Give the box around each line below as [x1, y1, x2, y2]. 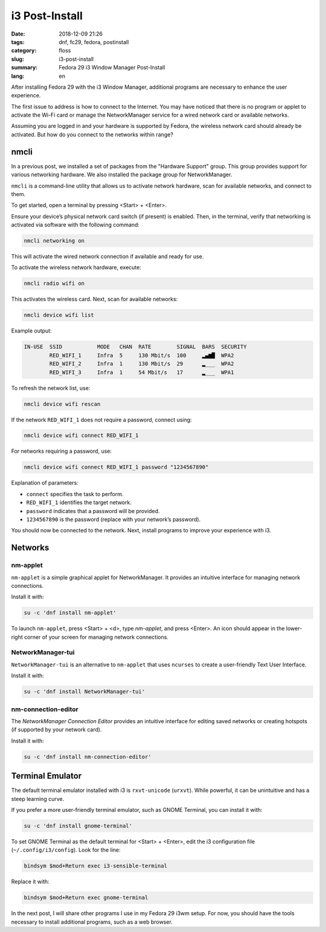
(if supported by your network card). [11, 726, 102, 733]
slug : [11, 55, 24, 63]
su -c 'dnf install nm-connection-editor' [24, 753, 152, 760]
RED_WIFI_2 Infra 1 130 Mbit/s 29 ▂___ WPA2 [49, 360, 234, 368]
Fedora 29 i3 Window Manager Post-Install [59, 64, 165, 71]
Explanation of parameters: [11, 479, 78, 487]
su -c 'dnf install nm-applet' [24, 610, 117, 616]
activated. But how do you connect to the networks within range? [11, 130, 173, 138]
